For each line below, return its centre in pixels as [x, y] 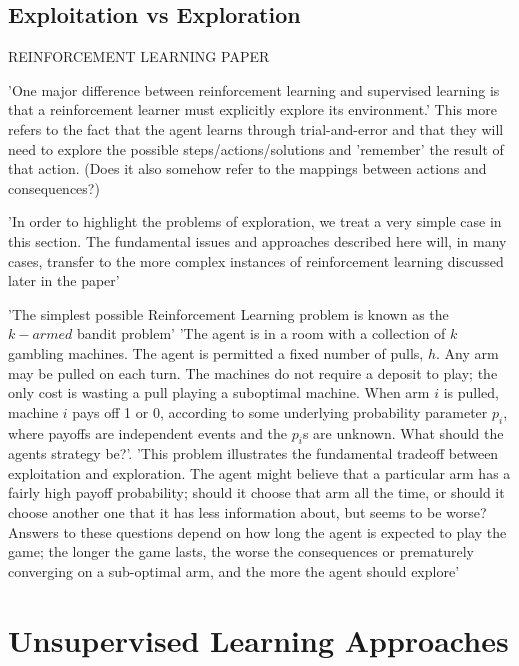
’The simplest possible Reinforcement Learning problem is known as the [228, 313]
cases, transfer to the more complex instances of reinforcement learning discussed [256, 260]
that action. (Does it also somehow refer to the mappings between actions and [247, 168]
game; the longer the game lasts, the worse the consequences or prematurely [241, 551]
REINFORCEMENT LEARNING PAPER [139, 56]
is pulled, [471, 392]
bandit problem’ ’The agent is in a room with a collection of [261, 333]
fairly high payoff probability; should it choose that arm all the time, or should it [256, 492]
